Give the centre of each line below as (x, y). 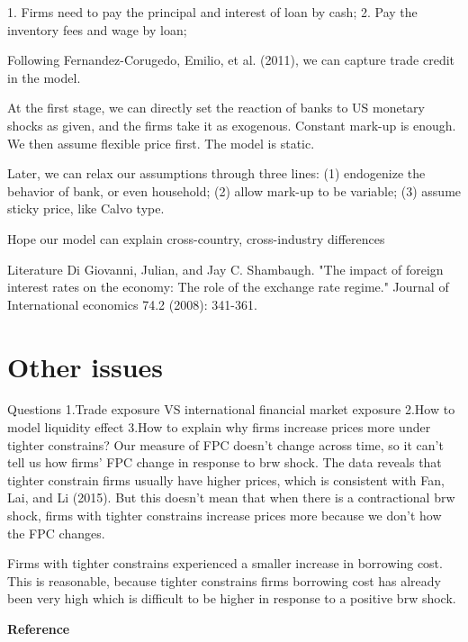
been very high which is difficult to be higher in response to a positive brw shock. (232, 598)
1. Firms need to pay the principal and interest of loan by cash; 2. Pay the (212, 12)
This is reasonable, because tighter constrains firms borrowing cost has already (225, 580)
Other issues (85, 366)
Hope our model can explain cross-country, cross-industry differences (196, 238)
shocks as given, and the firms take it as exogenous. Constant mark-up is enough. (232, 125)
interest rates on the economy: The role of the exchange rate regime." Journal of (228, 287)
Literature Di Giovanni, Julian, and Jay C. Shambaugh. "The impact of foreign (225, 269)
